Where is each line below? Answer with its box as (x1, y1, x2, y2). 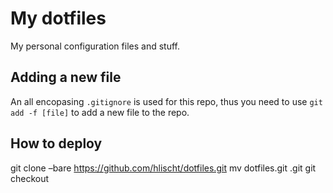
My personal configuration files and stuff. (10, 40, 180, 52)
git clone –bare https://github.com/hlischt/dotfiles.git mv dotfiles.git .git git (10, 162, 317, 174)
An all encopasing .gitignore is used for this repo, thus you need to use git (10, 95, 323, 107)
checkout (10, 172, 50, 184)
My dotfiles (10, 7, 107, 30)
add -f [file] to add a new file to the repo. (10, 106, 190, 118)
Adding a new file (10, 69, 122, 86)
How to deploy (10, 135, 103, 152)
